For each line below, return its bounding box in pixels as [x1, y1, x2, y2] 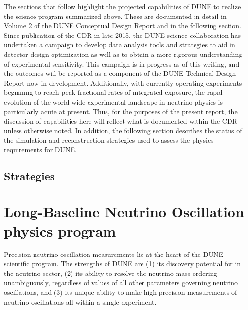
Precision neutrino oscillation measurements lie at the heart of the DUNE [4, 249, 223, 259]
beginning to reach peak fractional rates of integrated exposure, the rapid [4, 87, 223, 97]
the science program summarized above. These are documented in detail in [4, 11, 227, 21]
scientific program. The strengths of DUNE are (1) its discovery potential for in [4, 258, 241, 269]
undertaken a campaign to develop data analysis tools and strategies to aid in [4, 39, 235, 50]
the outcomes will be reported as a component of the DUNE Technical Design [4, 68, 236, 78]
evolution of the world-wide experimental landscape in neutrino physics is [4, 96, 223, 107]
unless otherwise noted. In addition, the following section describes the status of [4, 125, 242, 135]
